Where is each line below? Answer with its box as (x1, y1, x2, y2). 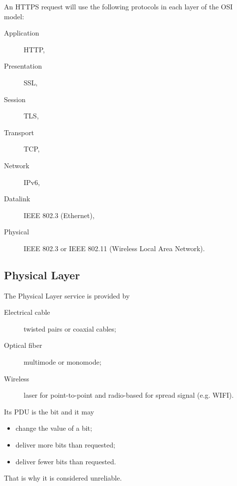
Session (4, 94, 26, 104)
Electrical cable (4, 307, 50, 317)
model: (4, 11, 24, 21)
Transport (4, 127, 34, 137)
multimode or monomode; (24, 357, 102, 367)
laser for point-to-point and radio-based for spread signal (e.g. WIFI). (24, 390, 234, 400)
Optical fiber (4, 340, 42, 350)
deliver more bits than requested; (15, 440, 115, 450)
